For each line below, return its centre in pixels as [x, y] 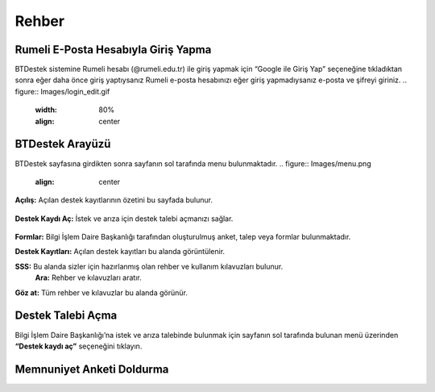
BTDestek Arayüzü [63, 144]
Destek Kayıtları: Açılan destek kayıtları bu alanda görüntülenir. [120, 252]
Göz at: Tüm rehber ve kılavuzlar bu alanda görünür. [101, 292]
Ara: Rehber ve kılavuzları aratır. [88, 277]
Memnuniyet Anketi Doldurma [92, 369]
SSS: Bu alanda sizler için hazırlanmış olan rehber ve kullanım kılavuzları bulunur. [149, 266]
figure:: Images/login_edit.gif [62, 91]
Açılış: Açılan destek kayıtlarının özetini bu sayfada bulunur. [114, 200]
